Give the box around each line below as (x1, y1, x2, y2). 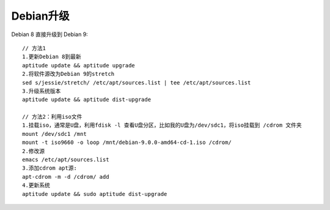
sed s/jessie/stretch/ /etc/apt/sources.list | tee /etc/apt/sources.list (22, 79, 251, 86)
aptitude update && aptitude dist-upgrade (22, 96, 152, 103)
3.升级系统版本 (22, 88, 61, 94)
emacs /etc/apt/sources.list (22, 156, 109, 163)
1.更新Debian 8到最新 (22, 53, 82, 61)
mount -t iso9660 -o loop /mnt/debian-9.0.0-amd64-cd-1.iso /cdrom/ (22, 139, 232, 146)
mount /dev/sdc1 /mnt (22, 130, 87, 137)
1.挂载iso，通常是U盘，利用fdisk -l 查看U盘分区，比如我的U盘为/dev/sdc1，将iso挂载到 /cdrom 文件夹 (22, 122, 302, 129)
